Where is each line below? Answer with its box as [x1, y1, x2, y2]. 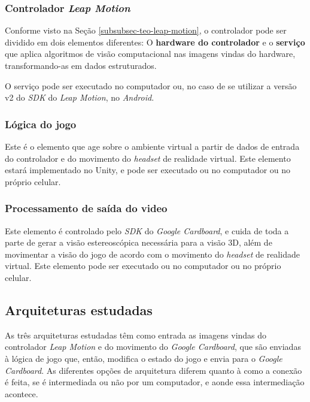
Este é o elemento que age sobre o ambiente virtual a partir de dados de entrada [5, 140, 300, 152]
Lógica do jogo [5, 116, 77, 131]
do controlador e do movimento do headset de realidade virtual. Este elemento [5, 152, 291, 164]
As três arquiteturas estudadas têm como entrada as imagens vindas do [5, 328, 267, 341]
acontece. [5, 387, 38, 400]
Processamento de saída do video [5, 201, 168, 216]
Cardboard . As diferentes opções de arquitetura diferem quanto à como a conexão [5, 364, 302, 376]
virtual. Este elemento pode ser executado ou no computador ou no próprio [5, 259, 281, 272]
